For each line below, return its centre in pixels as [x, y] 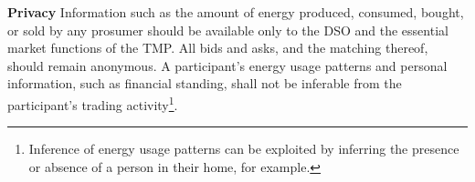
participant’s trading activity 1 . [93, 103]
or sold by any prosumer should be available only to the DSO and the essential [228, 30]
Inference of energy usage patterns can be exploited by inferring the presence [244, 149]
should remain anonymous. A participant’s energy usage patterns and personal [227, 65]
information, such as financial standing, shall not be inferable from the [205, 83]
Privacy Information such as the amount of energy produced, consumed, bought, [236, 12]
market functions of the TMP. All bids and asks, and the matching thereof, [218, 48]
